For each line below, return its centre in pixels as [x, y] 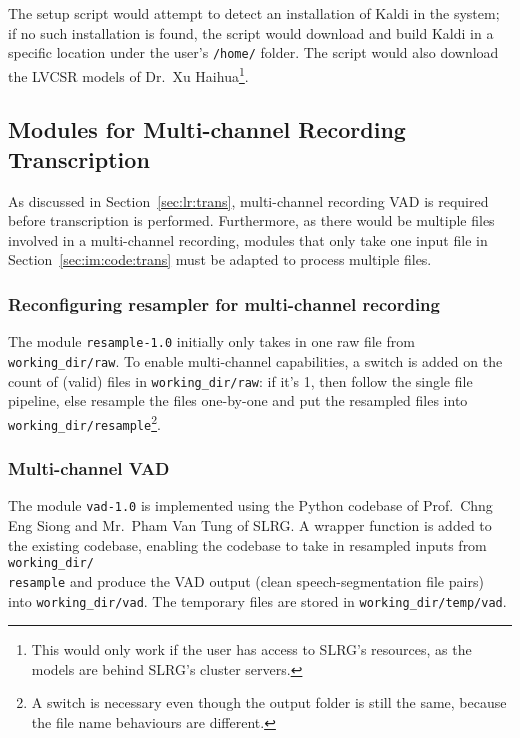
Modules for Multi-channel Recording [207, 129]
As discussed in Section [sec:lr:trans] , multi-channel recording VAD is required [248, 200]
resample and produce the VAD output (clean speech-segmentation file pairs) [246, 580]
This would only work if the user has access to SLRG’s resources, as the [251, 649]
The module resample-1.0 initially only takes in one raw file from [211, 341]
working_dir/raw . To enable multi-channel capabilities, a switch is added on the [255, 360]
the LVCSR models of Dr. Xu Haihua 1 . [128, 74]
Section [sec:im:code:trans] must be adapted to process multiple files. [220, 259]
